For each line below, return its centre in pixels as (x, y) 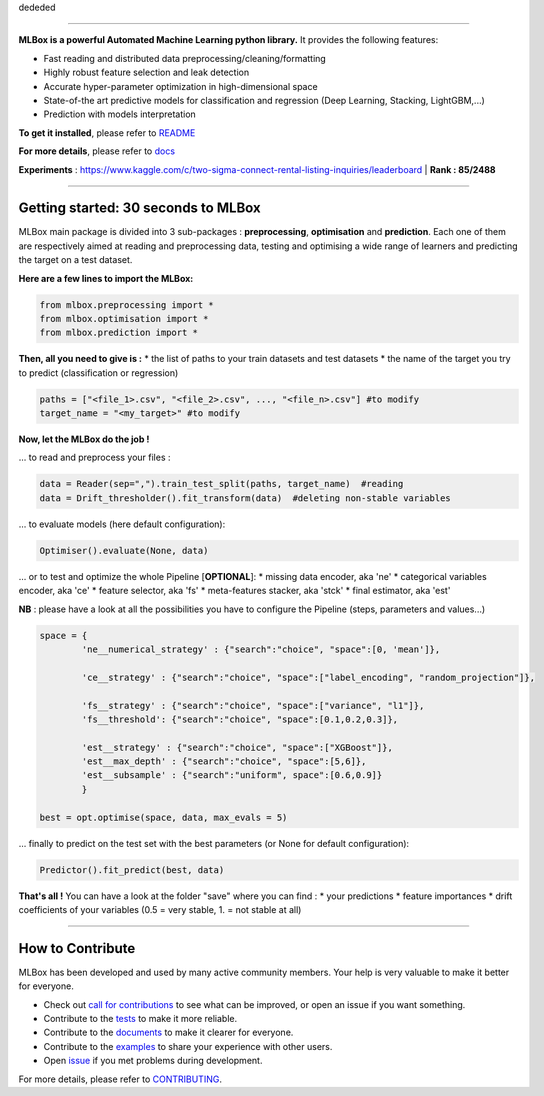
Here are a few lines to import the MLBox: (106, 278)
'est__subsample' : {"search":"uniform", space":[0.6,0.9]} (232, 775)
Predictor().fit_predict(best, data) (132, 869)
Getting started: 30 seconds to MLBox (139, 208)
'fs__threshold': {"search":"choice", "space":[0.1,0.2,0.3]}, (240, 719)
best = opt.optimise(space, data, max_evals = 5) (163, 817)
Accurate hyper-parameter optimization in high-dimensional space (181, 86)
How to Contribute (77, 948)
